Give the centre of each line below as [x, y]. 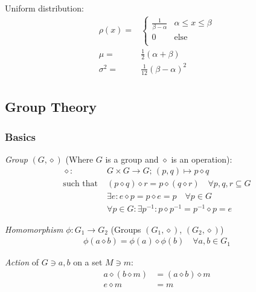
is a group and [132, 159]
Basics [20, 136]
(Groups [126, 229]
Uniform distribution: [44, 8]
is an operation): [202, 159]
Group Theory [51, 107]
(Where [79, 159]
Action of [22, 262]
